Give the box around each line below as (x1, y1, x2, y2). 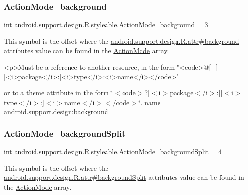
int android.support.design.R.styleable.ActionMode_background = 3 (4, 19, 208, 30)
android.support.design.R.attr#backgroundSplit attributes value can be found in (4, 172, 244, 182)
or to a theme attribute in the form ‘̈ (4, 88, 113, 98)
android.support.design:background (4, 106, 108, 117)
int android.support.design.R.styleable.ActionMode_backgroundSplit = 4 (4, 146, 222, 157)
